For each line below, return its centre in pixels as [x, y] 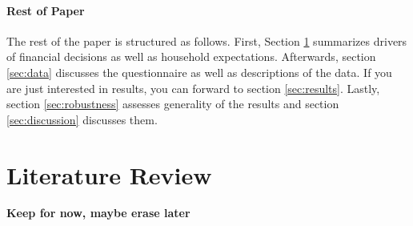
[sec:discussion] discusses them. [82, 119]
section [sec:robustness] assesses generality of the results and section [173, 104]
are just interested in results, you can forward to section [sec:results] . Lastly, [193, 88]
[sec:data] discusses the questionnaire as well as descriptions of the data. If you [199, 72]
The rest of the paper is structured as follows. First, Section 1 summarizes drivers [207, 40]
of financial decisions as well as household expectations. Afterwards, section [191, 56]
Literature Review [109, 174]
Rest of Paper [46, 10]
